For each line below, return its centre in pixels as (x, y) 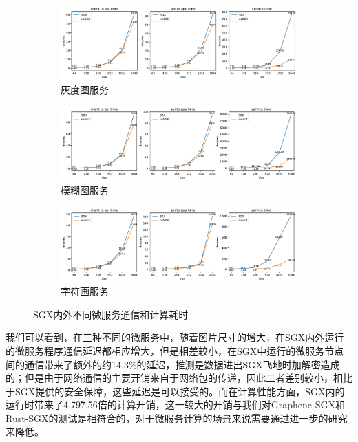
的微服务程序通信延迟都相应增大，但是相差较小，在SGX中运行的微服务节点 (175, 350)
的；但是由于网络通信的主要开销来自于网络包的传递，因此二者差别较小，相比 (179, 378)
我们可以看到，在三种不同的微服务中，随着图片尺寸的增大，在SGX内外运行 (175, 337)
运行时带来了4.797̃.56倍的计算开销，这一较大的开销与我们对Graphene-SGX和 (175, 405)
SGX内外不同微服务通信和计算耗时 (111, 314)
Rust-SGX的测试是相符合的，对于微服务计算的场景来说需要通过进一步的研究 (177, 418)
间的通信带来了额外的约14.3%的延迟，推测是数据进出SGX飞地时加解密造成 (173, 364)
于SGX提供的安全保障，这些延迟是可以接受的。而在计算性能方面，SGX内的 (175, 391)
